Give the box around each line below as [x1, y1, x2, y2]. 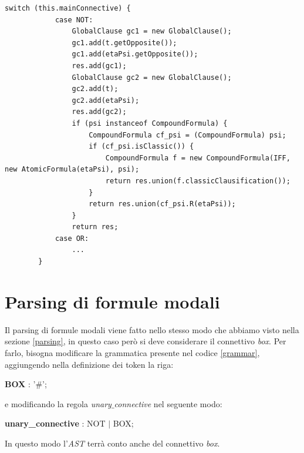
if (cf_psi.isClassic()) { [89, 142, 194, 151]
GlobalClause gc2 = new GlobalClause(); [72, 73, 232, 82]
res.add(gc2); [72, 108, 127, 116]
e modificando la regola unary [5, 397, 112, 410]
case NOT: [55, 15, 93, 24]
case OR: [55, 234, 89, 243]
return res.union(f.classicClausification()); [105, 176, 291, 185]
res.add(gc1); [72, 61, 127, 70]
